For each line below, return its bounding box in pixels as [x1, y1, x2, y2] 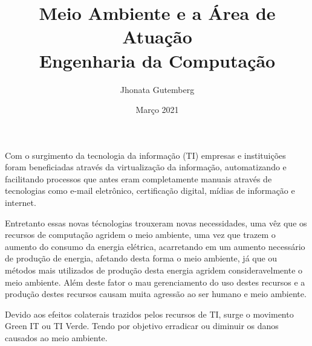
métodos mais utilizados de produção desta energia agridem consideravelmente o [5, 264, 303, 277]
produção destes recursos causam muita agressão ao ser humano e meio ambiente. [5, 287, 307, 300]
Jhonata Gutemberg [120, 83, 195, 95]
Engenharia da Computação [39, 48, 276, 72]
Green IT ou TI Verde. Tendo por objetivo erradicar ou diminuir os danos [5, 319, 279, 332]
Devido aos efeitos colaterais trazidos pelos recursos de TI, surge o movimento [5, 307, 294, 320]
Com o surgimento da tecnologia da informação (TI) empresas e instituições [5, 149, 286, 161]
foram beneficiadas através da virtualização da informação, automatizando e [5, 161, 287, 173]
